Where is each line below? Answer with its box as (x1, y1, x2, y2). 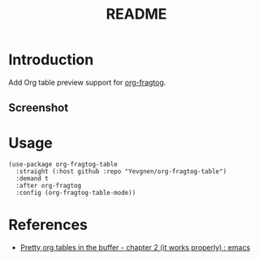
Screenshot (8, 101, 69, 115)
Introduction (8, 50, 94, 69)
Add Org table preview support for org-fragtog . (8, 77, 166, 87)
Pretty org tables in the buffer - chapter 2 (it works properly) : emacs (19, 243, 251, 253)
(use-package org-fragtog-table (8, 160, 118, 169)
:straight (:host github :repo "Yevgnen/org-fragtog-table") (15, 167, 227, 175)
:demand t (15, 175, 49, 183)
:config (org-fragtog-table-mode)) (15, 188, 136, 197)
